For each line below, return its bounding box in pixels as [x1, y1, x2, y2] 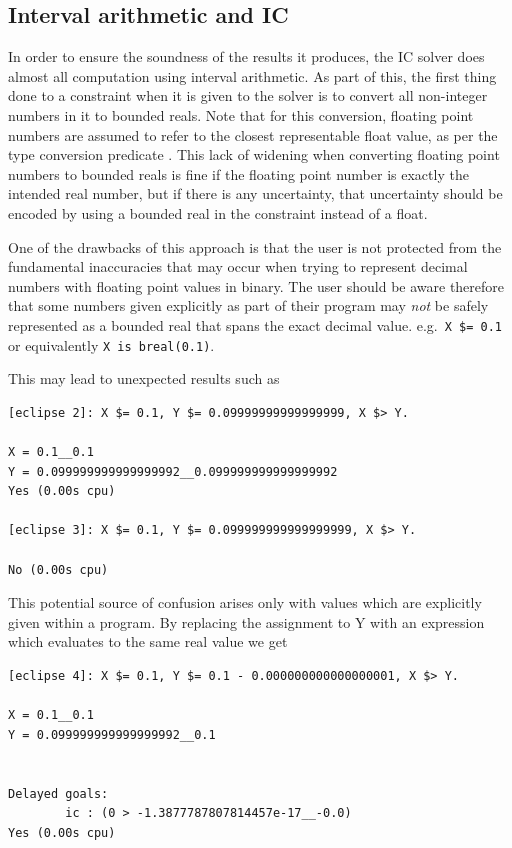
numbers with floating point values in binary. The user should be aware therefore [8, 275, 505, 296]
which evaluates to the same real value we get [8, 631, 288, 652]
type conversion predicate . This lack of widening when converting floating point [8, 144, 500, 165]
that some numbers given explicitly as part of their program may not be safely [8, 295, 489, 316]
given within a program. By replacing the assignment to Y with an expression [8, 611, 485, 632]
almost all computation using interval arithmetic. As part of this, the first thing [8, 65, 497, 86]
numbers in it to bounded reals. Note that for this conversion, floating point [8, 104, 474, 125]
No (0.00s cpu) [8, 562, 109, 577]
